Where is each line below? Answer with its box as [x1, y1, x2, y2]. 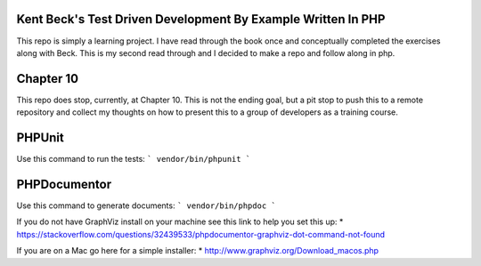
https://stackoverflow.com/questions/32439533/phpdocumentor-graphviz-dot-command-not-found [16, 229, 386, 239]
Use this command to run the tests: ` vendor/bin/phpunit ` [16, 154, 251, 165]
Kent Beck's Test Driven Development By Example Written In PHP [16, 12, 386, 27]
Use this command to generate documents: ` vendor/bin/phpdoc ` [16, 200, 276, 211]
